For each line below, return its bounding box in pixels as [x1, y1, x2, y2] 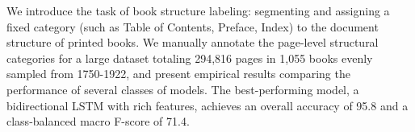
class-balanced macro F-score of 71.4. [6, 113, 190, 130]
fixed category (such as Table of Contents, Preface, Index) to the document [6, 18, 379, 35]
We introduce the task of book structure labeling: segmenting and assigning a [6, 2, 390, 19]
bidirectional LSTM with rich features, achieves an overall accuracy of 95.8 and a [6, 97, 409, 113]
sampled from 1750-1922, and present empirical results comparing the [6, 65, 350, 82]
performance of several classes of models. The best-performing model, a [6, 80, 359, 97]
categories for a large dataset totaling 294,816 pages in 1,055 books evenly [6, 49, 373, 66]
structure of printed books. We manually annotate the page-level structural [6, 34, 379, 51]
